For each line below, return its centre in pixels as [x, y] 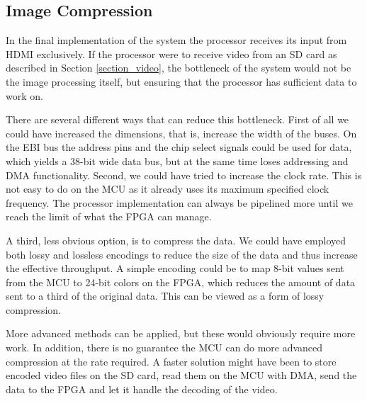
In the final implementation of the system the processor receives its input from [176, 40]
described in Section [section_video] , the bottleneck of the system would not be [179, 68]
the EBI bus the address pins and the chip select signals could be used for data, [179, 147]
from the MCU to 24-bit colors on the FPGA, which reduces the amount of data [181, 282]
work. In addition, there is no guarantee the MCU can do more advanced [164, 348]
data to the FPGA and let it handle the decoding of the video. [142, 389]
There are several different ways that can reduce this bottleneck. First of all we [177, 119]
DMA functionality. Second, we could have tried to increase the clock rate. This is [184, 175]
